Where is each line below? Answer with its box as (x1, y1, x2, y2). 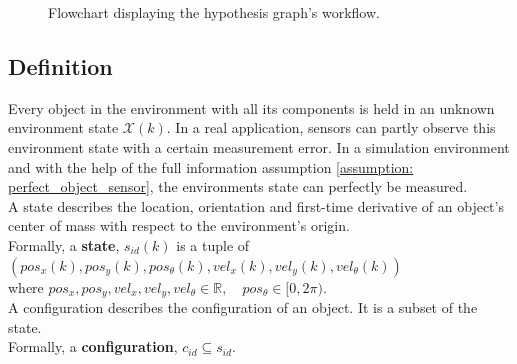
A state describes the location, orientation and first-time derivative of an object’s (8, 195, 504, 216)
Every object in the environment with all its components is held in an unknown (8, 97, 495, 118)
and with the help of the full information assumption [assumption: (8, 156, 414, 177)
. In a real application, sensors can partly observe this (166, 117, 496, 138)
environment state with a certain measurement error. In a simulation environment (8, 136, 510, 157)
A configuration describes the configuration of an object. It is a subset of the (8, 297, 478, 317)
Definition (8, 50, 113, 81)
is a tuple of (176, 234, 250, 255)
